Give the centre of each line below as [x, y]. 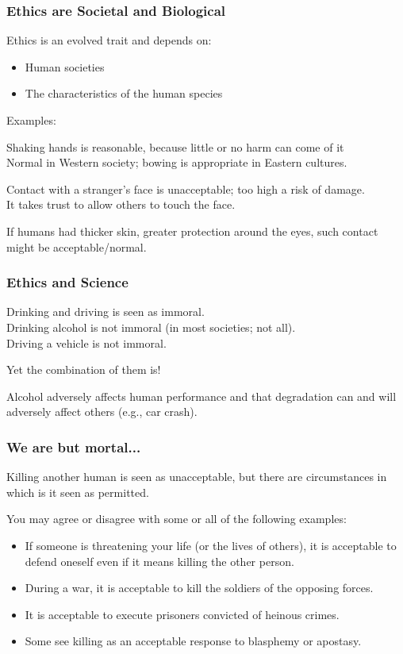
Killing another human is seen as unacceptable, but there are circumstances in [197, 477]
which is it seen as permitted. [78, 492]
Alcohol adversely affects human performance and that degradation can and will [201, 396]
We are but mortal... [74, 446]
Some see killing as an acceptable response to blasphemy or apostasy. [193, 641]
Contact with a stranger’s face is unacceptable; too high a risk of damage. [186, 189]
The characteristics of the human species [124, 93]
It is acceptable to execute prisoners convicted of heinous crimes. [182, 614]
